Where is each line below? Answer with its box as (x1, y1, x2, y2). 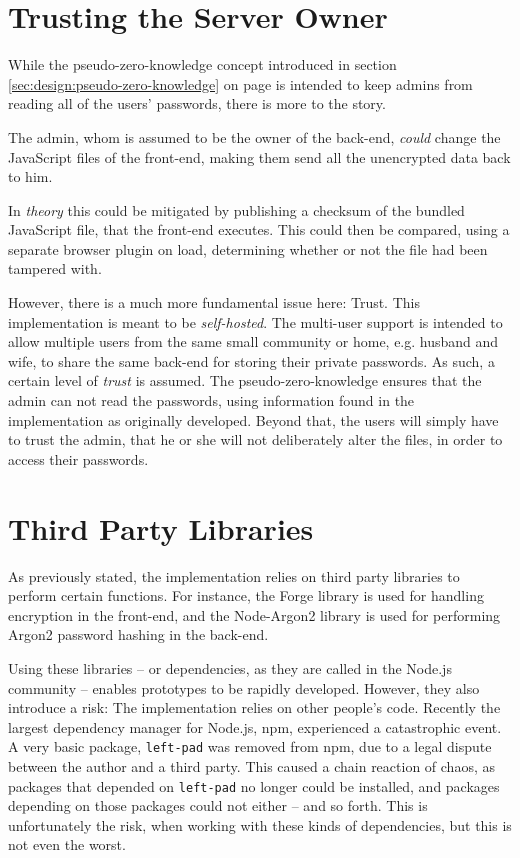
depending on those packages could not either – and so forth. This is (8, 795, 428, 816)
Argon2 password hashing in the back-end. (8, 624, 269, 645)
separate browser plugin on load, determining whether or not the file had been (8, 238, 488, 259)
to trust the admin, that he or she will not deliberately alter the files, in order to (8, 429, 503, 450)
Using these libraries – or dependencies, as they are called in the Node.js (8, 657, 452, 678)
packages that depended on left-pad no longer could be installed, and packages (8, 775, 500, 796)
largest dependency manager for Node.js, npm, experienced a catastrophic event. (8, 716, 502, 737)
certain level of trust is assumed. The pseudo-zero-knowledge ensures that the (8, 370, 482, 391)
